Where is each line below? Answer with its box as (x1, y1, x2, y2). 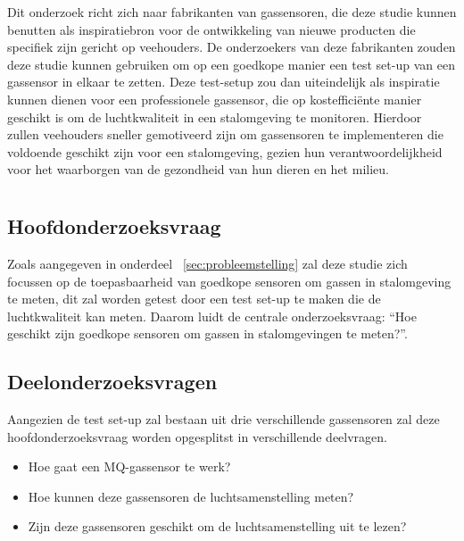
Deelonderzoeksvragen (7, 368, 218, 395)
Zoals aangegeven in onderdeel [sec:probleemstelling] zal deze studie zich (7, 254, 408, 272)
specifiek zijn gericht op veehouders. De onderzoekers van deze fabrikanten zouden (7, 37, 456, 56)
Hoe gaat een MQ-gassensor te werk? (28, 457, 231, 476)
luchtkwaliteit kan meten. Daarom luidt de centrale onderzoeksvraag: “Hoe (7, 306, 417, 325)
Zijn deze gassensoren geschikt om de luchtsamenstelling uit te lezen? (28, 517, 407, 536)
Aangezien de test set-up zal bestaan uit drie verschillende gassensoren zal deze (7, 410, 440, 429)
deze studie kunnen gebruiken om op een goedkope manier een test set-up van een (7, 54, 455, 73)
